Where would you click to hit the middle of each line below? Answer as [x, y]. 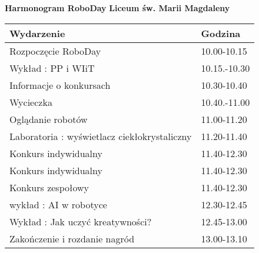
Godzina [221, 33]
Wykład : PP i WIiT [52, 68]
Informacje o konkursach [60, 85]
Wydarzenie [37, 33]
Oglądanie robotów [49, 119]
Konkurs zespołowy [49, 187]
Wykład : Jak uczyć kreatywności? [81, 221]
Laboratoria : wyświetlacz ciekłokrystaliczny [101, 136]
